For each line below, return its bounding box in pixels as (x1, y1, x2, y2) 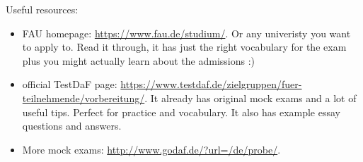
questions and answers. (22, 118, 122, 133)
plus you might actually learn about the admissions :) (22, 53, 255, 68)
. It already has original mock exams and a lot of (144, 90, 357, 105)
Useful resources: (6, 2, 79, 16)
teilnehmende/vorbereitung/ (22, 90, 145, 105)
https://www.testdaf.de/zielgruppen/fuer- (120, 77, 302, 92)
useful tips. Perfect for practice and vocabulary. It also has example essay (22, 104, 340, 119)
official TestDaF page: (22, 77, 117, 92)
